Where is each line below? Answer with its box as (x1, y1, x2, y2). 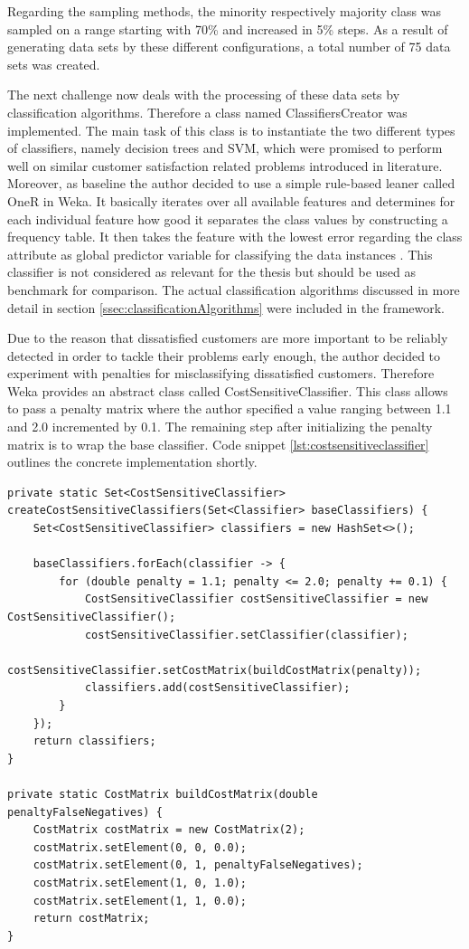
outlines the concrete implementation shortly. (7, 452, 258, 471)
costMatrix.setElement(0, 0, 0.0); (33, 840, 247, 854)
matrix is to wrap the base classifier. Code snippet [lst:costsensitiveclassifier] (7, 434, 429, 453)
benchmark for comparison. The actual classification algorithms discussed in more (7, 280, 460, 299)
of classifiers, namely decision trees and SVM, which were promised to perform (7, 138, 443, 157)
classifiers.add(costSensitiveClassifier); (84, 681, 351, 695)
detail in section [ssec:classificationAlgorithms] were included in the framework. (7, 298, 446, 317)
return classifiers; (33, 735, 156, 748)
